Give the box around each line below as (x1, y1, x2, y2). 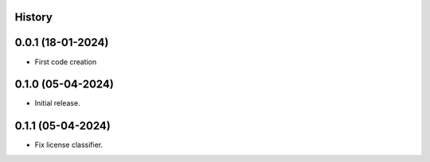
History (14, 10, 53, 24)
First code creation (34, 56, 97, 67)
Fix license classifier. (34, 140, 104, 150)
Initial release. (34, 98, 80, 108)
